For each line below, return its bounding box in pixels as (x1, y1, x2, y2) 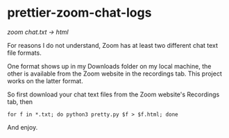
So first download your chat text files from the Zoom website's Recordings (7, 90, 220, 98)
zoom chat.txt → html (7, 28, 69, 36)
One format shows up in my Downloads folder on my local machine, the (7, 62, 212, 70)
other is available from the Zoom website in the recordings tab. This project (7, 69, 222, 78)
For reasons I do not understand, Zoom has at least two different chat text (7, 41, 219, 49)
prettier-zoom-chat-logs (7, 5, 152, 21)
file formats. (7, 49, 42, 57)
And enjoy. (7, 123, 38, 131)
